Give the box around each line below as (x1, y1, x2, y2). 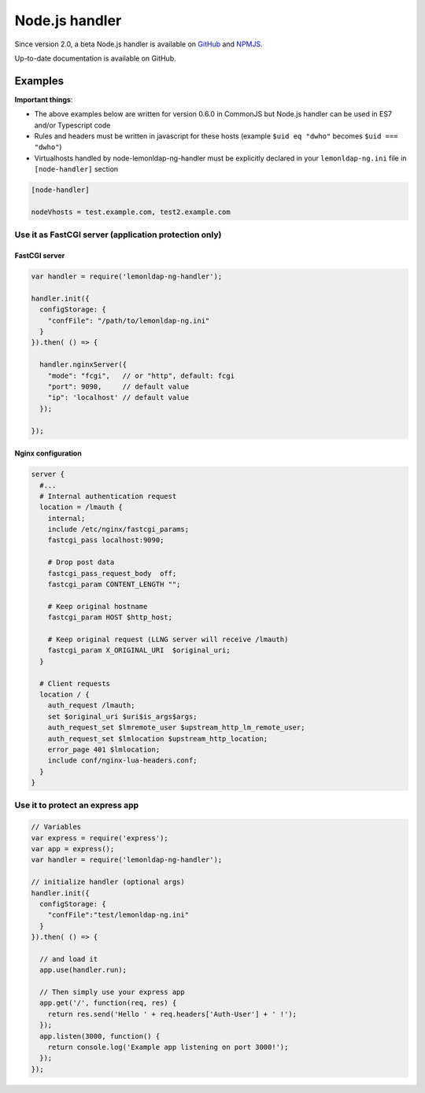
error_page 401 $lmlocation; (47, 744, 161, 754)
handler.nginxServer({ (39, 360, 128, 369)
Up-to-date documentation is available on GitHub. (14, 54, 176, 63)
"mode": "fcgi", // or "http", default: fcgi (47, 371, 235, 380)
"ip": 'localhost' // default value (47, 393, 189, 402)
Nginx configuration (14, 449, 82, 458)
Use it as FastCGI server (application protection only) (14, 229, 222, 240)
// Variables (31, 822, 82, 832)
